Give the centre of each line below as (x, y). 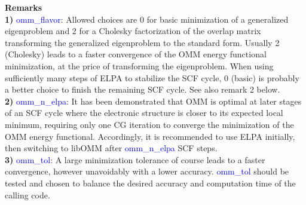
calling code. (27, 195)
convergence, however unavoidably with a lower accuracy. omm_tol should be (147, 171)
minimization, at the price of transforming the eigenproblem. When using (139, 65)
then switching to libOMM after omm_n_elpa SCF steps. (111, 148)
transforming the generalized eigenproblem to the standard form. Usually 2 (142, 42)
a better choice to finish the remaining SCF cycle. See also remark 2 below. (143, 89)
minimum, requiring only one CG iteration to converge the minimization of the (149, 124)
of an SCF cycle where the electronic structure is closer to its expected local (144, 113)
